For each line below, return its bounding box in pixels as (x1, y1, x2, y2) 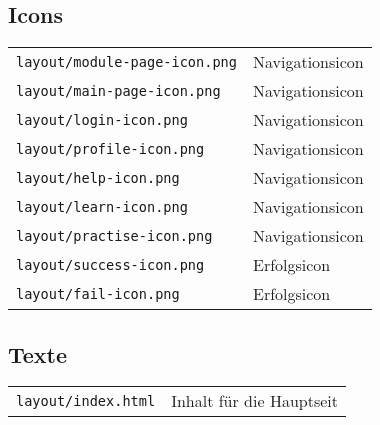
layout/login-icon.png (16, 111, 188, 128)
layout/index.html (16, 392, 156, 409)
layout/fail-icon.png (16, 285, 180, 302)
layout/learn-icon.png (16, 198, 188, 215)
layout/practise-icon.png (16, 227, 213, 244)
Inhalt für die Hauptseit (171, 389, 338, 413)
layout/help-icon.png (16, 169, 180, 186)
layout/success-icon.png (16, 256, 205, 273)
